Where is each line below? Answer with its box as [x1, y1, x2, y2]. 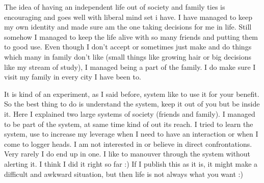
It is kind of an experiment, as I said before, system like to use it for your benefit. [4, 88, 259, 99]
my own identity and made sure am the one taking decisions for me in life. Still [4, 21, 252, 32]
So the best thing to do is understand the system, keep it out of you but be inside [4, 98, 260, 109]
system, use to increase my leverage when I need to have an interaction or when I [4, 128, 258, 139]
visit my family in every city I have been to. [4, 71, 141, 82]
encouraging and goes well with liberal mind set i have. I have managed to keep [4, 11, 253, 22]
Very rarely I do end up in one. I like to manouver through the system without [4, 148, 250, 159]
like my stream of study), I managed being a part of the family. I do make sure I [4, 61, 256, 72]
